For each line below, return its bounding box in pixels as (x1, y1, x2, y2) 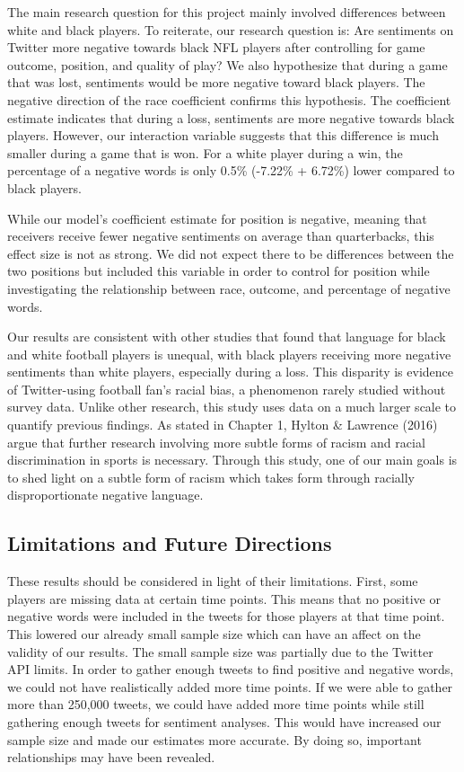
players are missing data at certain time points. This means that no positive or (7, 589, 441, 608)
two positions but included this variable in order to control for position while (7, 262, 430, 280)
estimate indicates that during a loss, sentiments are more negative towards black (7, 108, 455, 127)
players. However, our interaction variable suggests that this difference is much (7, 126, 439, 145)
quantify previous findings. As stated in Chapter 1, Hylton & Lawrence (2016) (7, 415, 438, 434)
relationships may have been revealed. (7, 748, 215, 767)
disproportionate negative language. (7, 485, 204, 504)
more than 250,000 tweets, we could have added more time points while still (7, 695, 425, 714)
